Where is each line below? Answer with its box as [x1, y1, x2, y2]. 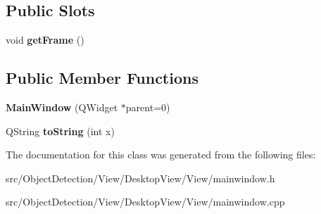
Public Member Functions [6, 67, 199, 89]
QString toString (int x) [6, 123, 115, 138]
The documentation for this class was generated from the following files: [6, 147, 316, 162]
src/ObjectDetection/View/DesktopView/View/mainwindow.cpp [6, 194, 285, 209]
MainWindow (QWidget [6, 100, 118, 114]
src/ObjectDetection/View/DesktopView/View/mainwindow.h [6, 170, 275, 185]
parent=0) [125, 100, 170, 114]
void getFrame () [6, 32, 84, 47]
